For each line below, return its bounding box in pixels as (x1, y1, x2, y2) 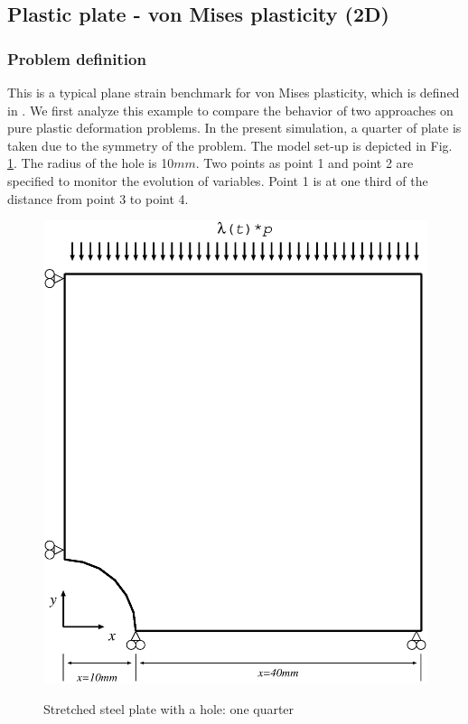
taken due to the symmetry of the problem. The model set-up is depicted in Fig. (7, 135, 453, 154)
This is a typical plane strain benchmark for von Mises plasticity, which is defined (7, 83, 460, 101)
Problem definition (7, 47, 146, 70)
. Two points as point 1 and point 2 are (195, 153, 414, 172)
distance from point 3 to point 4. (7, 189, 189, 208)
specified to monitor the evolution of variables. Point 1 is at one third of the (7, 171, 428, 190)
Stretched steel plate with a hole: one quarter (43, 699, 295, 718)
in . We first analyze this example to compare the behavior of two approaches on (7, 100, 454, 119)
